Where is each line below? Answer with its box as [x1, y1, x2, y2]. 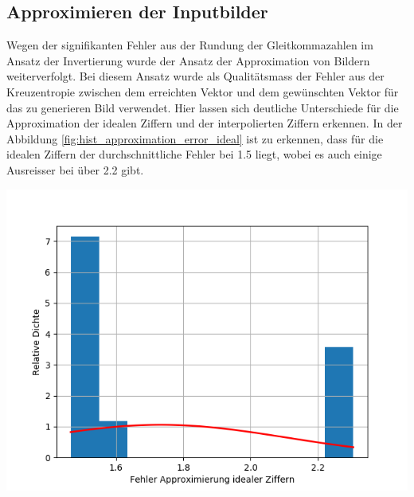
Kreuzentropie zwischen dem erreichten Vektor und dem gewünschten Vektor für [6, 83, 399, 100]
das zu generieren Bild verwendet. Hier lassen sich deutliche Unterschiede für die [6, 99, 399, 115]
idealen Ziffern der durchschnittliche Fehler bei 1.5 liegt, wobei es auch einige [6, 146, 382, 162]
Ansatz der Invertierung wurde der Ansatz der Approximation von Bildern [6, 52, 370, 68]
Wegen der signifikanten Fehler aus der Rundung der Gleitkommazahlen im [6, 37, 373, 53]
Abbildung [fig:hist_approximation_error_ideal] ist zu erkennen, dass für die [6, 130, 384, 147]
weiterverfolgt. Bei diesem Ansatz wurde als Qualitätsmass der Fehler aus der [6, 68, 385, 84]
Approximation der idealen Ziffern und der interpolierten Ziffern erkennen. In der [6, 115, 403, 131]
